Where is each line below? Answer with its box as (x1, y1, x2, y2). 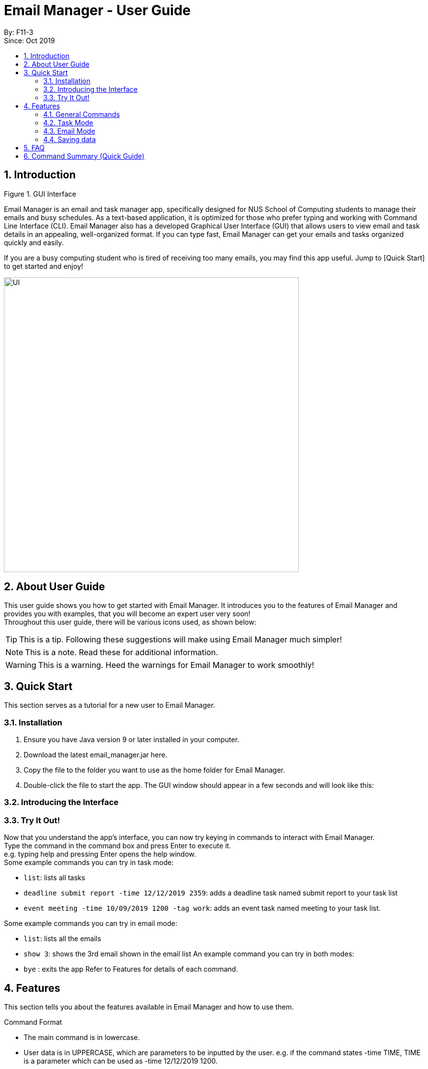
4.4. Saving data (43, 135, 96, 144)
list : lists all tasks (24, 873, 86, 882)
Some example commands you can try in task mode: (4, 858, 174, 867)
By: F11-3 (4, 28, 33, 36)
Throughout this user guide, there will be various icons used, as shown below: (4, 618, 257, 627)
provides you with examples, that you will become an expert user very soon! (4, 609, 251, 618)
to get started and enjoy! (4, 261, 84, 270)
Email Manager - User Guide (4, 2, 191, 19)
